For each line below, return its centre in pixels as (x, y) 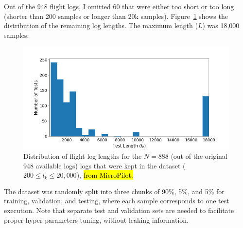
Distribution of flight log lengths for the (83, 156)
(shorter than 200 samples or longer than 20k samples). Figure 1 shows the (116, 16)
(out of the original (199, 156)
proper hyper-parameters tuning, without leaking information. (96, 220)
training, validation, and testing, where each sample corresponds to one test (117, 201)
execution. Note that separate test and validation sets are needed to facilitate (119, 210)
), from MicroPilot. (105, 175)
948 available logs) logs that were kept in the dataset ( (104, 165)
